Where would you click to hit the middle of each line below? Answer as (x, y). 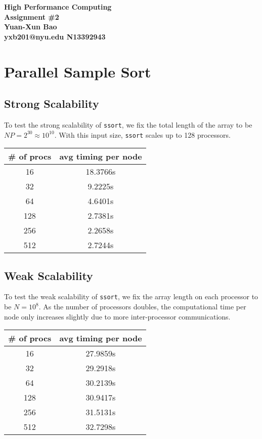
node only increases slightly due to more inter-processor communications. (117, 316)
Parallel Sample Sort (78, 71)
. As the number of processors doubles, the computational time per (142, 307)
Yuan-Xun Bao (31, 27)
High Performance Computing (58, 7)
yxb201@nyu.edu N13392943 (55, 36)
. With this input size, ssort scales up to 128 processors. (142, 134)
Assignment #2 (32, 16)
